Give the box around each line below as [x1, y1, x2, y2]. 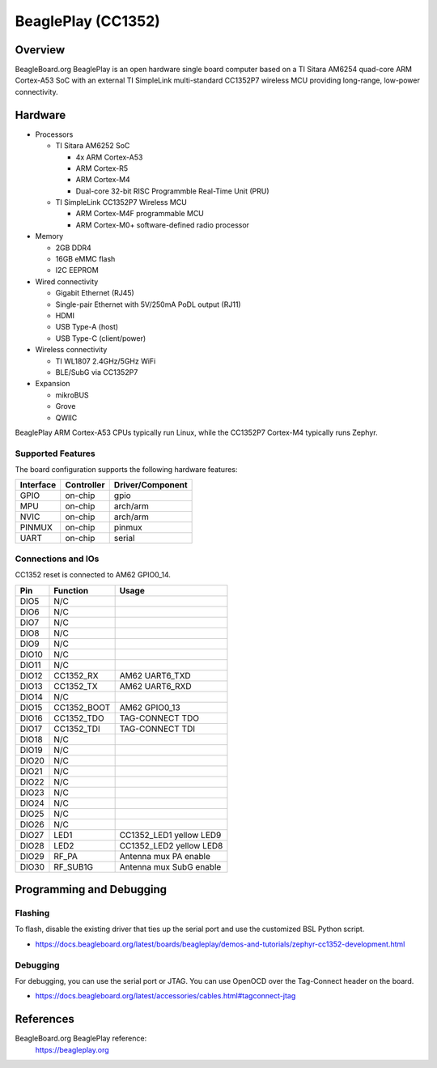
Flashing [15, 907, 50, 918]
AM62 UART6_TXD [119, 670, 192, 681]
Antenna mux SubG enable [119, 861, 222, 872]
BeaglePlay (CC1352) [15, 12, 161, 30]
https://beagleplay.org [35, 1045, 109, 1054]
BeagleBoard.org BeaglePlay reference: [15, 1033, 147, 1044]
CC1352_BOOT [53, 701, 111, 713]
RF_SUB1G [53, 861, 93, 872]
